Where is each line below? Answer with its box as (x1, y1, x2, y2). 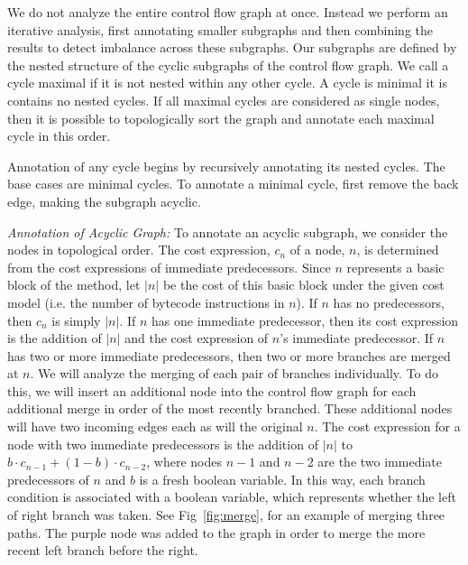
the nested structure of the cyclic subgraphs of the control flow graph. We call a (7, 55, 449, 74)
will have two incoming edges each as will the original (7, 417, 303, 436)
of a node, (289, 240, 345, 259)
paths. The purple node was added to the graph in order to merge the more (7, 523, 426, 542)
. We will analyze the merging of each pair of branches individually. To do (30, 364, 439, 383)
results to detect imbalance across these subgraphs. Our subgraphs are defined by (7, 38, 457, 57)
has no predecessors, (333, 292, 445, 311)
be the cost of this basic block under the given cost (162, 275, 445, 294)
